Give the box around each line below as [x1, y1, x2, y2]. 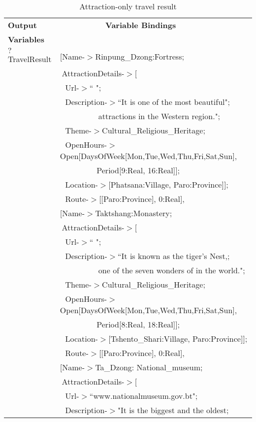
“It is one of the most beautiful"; [118, 96, 230, 107]
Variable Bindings [105, 19, 176, 31]
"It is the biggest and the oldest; [118, 404, 229, 416]
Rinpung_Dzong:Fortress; [95, 50, 184, 62]
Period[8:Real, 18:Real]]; [96, 319, 180, 330]
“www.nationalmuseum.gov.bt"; [89, 390, 198, 401]
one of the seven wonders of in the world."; [98, 264, 245, 276]
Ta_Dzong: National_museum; [95, 361, 203, 373]
